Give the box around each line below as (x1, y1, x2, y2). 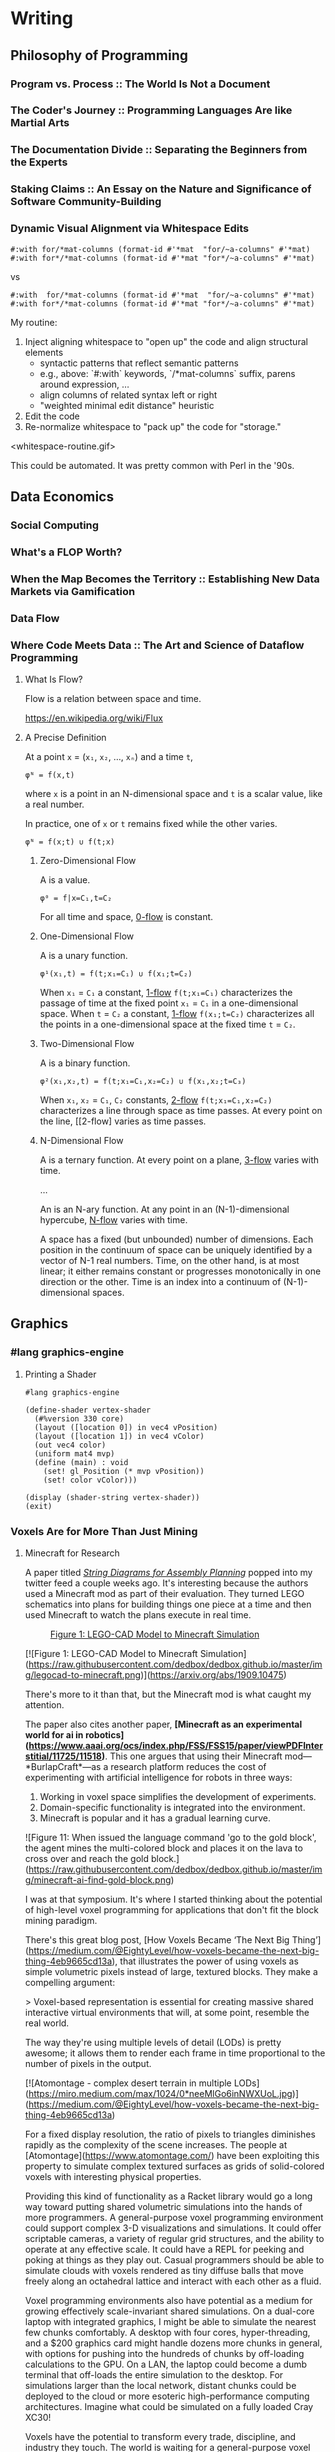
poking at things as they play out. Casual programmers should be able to (24, 2253, 325, 2266)
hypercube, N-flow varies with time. (39, 1213, 188, 1226)
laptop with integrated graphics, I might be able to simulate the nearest (24, 2315, 317, 2327)
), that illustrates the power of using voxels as (111, 1955, 299, 1967)
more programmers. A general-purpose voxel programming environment (24, 2211, 324, 2223)
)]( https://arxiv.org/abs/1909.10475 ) (140, 1668, 287, 1681)
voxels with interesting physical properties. (24, 2170, 202, 2182)
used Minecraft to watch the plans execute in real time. (24, 1608, 252, 1621)
